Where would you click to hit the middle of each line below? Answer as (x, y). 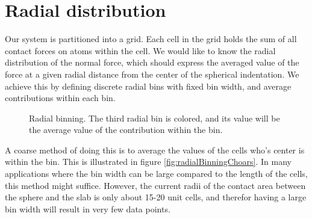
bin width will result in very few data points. (88, 208)
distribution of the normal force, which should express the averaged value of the (152, 62)
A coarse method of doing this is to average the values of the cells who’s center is (155, 150)
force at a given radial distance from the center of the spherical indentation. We (152, 74)
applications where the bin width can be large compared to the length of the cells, (156, 174)
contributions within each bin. (60, 98)
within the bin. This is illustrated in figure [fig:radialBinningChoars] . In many (148, 162)
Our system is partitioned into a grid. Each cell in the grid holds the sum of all (151, 39)
